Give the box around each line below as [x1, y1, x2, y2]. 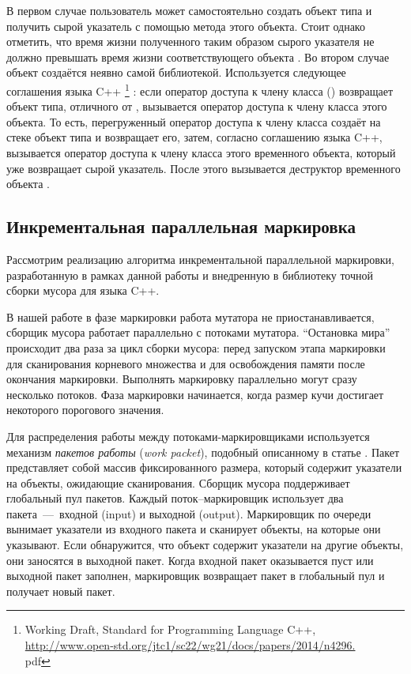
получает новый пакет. [6, 582, 115, 599]
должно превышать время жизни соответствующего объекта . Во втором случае [6, 48, 390, 65]
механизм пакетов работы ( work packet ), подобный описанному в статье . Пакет [6, 443, 400, 460]
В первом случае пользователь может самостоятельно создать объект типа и [6, 2, 372, 18]
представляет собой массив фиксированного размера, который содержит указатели [6, 459, 402, 476]
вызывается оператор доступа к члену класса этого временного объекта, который [6, 145, 396, 160]
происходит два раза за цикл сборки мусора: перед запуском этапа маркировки [6, 339, 386, 356]
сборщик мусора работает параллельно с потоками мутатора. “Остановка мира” [6, 324, 390, 341]
